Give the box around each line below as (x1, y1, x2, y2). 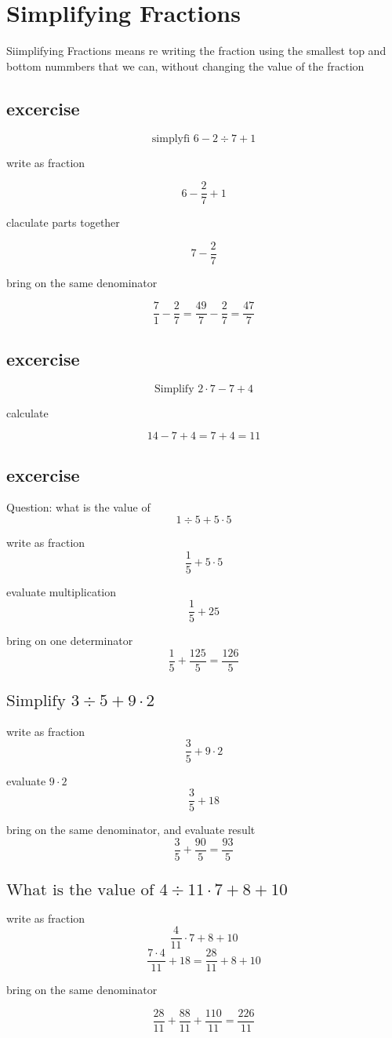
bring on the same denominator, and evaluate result (6, 821, 256, 838)
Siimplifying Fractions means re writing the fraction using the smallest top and (6, 42, 387, 59)
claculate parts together (6, 214, 120, 231)
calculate (6, 404, 49, 421)
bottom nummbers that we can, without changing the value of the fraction (6, 57, 365, 74)
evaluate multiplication (6, 583, 117, 599)
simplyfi (151, 133, 191, 144)
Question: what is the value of (6, 499, 151, 515)
